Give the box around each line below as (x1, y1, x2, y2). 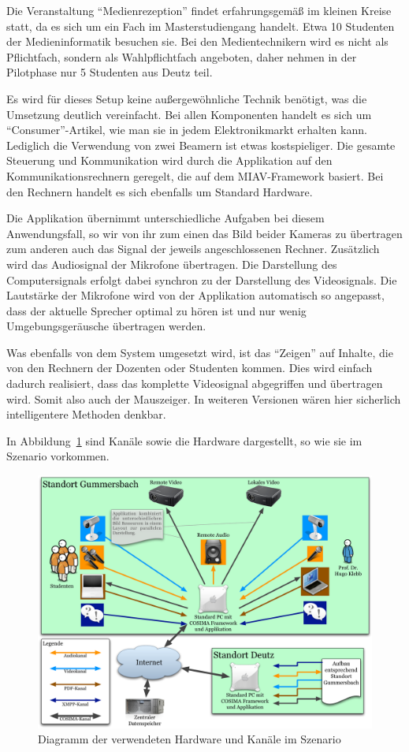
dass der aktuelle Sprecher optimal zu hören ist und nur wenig (6, 302, 307, 318)
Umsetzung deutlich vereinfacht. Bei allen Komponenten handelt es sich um (6, 106, 372, 122)
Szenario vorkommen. (6, 448, 110, 464)
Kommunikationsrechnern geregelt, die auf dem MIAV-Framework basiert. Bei (6, 167, 384, 184)
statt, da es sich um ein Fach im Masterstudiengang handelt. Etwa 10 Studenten (6, 17, 395, 34)
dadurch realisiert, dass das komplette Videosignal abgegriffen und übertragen (6, 375, 383, 392)
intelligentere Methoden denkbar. (6, 406, 166, 423)
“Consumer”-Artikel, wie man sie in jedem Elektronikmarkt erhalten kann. (6, 121, 367, 138)
